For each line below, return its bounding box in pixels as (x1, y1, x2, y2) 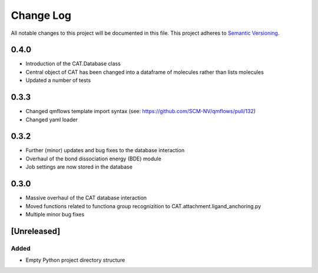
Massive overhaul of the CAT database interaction (25, 195, 147, 202)
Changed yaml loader (25, 116, 78, 123)
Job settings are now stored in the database (25, 163, 132, 170)
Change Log (11, 9, 72, 22)
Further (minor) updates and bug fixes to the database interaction (25, 147, 185, 154)
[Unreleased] (11, 226, 61, 236)
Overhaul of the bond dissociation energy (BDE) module (25, 155, 161, 162)
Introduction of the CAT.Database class (25, 60, 121, 67)
